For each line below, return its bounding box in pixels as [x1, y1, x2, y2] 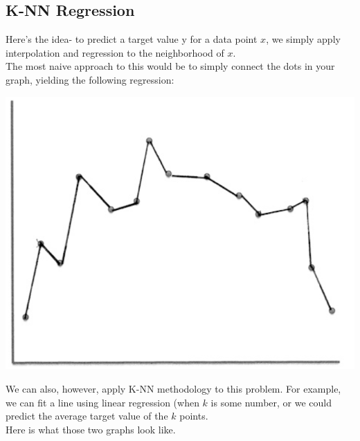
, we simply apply [266, 32, 341, 46]
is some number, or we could [210, 395, 332, 409]
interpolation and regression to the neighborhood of [6, 45, 224, 59]
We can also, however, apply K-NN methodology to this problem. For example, [6, 381, 341, 395]
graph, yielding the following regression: [6, 72, 174, 86]
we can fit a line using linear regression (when [6, 395, 199, 409]
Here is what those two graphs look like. [6, 422, 176, 436]
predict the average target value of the [6, 409, 168, 423]
